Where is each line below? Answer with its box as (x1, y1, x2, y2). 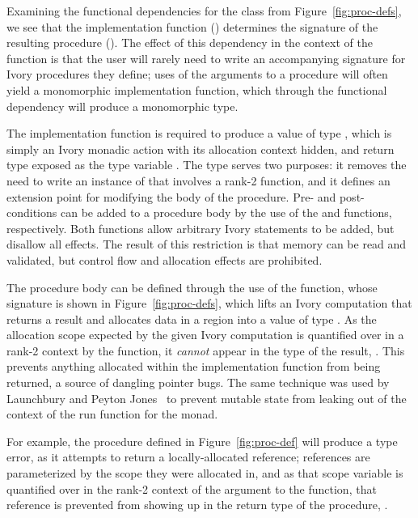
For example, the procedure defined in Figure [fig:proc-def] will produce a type (6, 432, 398, 449)
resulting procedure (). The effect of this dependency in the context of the (6, 34, 373, 51)
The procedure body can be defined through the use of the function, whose (6, 278, 378, 295)
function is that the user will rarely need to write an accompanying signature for (6, 49, 406, 66)
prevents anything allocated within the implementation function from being (6, 358, 381, 375)
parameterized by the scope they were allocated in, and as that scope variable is (6, 465, 403, 482)
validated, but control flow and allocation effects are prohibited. (6, 251, 323, 268)
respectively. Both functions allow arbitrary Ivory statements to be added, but (6, 219, 395, 236)
